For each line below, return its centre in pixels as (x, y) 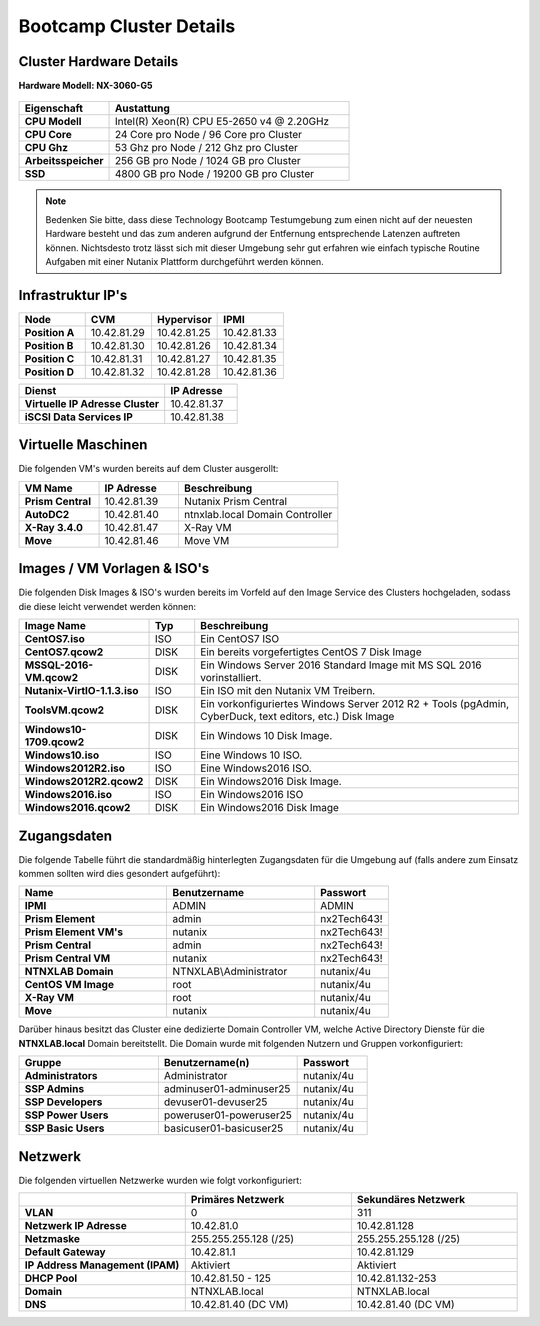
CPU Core (48, 135)
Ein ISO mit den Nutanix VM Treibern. (288, 691)
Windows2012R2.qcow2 (84, 782)
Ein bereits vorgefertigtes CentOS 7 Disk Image (311, 652)
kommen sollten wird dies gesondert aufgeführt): (119, 874)
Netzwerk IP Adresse (75, 1226)
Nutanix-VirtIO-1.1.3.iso (81, 691)
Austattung (142, 108)
